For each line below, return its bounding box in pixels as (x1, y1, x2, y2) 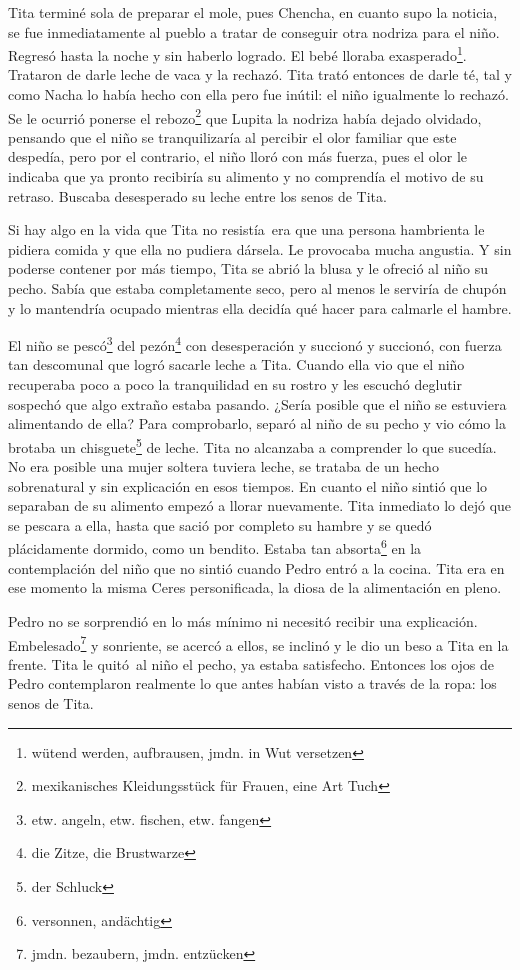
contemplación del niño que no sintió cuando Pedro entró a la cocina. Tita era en (8, 557, 505, 578)
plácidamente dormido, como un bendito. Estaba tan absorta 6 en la (8, 535, 422, 559)
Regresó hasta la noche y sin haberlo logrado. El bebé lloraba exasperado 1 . (8, 42, 467, 65)
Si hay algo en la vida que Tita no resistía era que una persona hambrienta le (8, 219, 485, 240)
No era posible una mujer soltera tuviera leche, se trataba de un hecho (8, 456, 439, 477)
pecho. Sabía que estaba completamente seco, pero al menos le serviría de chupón (8, 278, 507, 299)
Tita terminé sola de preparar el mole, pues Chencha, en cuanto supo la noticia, (8, 2, 498, 22)
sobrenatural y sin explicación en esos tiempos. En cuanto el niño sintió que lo (8, 475, 488, 496)
